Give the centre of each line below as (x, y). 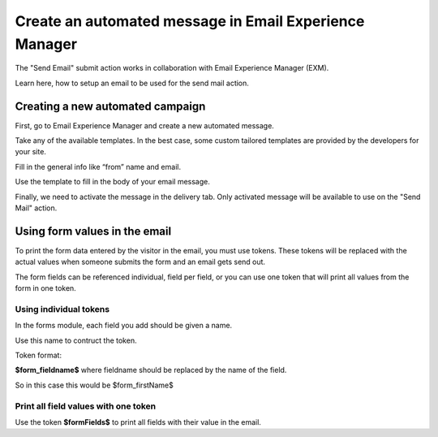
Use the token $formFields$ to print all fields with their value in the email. (138, 422)
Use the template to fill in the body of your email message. (112, 182)
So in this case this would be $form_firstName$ (94, 385)
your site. (30, 152)
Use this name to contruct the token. (76, 340)
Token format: (39, 355)
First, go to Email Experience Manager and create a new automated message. (145, 125)
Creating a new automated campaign (110, 106)
